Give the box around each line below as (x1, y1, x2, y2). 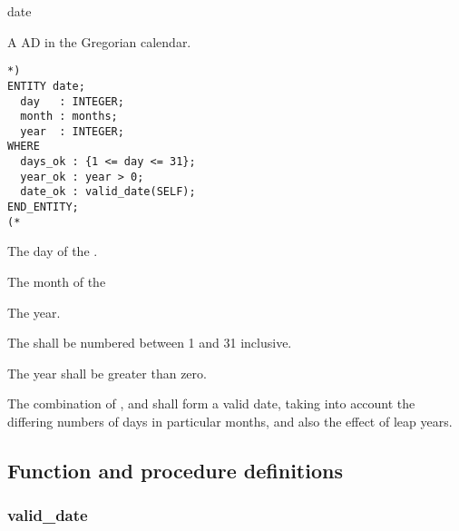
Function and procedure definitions (7, 456, 343, 484)
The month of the (7, 272, 106, 290)
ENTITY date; (7, 79, 85, 93)
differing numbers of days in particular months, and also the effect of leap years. (7, 411, 453, 430)
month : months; (20, 110, 118, 123)
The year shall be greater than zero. (7, 363, 207, 382)
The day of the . (7, 241, 98, 261)
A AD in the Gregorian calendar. (7, 32, 191, 51)
